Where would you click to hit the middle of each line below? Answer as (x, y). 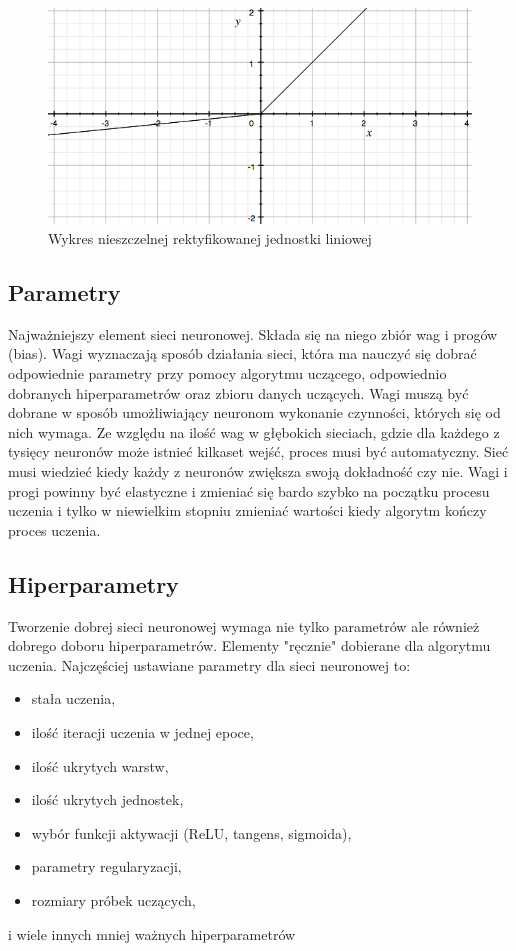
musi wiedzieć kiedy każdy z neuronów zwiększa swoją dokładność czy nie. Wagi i (258, 470)
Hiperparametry (93, 583)
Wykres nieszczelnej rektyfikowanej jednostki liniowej (210, 238)
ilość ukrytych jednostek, (107, 799)
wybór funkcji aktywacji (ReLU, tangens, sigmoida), (191, 832)
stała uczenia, (73, 698)
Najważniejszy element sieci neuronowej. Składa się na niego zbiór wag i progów (253, 333)
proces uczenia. (54, 529)
